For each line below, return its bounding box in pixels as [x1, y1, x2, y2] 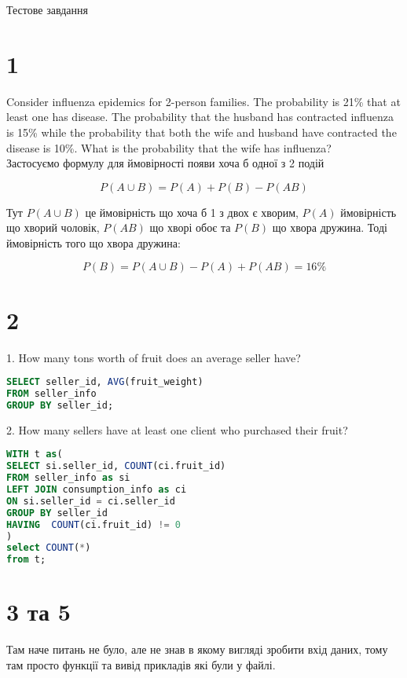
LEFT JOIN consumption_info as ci [6, 484, 187, 496]
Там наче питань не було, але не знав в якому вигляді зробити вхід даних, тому [6, 641, 388, 658]
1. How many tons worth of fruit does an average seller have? [6, 349, 301, 365]
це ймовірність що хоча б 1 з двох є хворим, [85, 203, 299, 220]
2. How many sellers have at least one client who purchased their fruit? [6, 421, 348, 438]
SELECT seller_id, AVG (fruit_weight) [6, 376, 203, 388]
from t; [6, 554, 46, 566]
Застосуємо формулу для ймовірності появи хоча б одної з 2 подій [6, 155, 324, 171]
